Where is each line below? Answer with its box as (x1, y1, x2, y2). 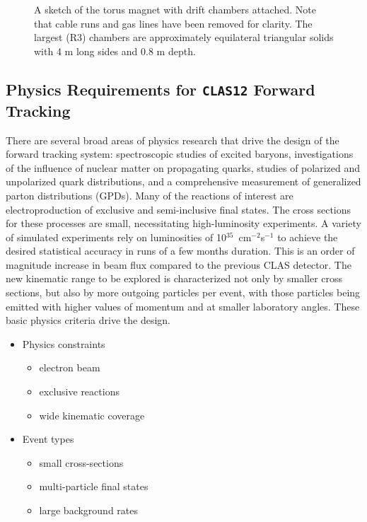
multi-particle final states (39, 479, 148, 494)
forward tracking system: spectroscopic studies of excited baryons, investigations (6, 146, 354, 161)
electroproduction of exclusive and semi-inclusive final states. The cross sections (6, 202, 351, 216)
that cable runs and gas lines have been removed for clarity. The (34, 16, 313, 30)
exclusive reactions (39, 384, 120, 399)
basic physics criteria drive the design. (6, 313, 170, 327)
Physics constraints (22, 336, 105, 351)
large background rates (39, 503, 139, 518)
